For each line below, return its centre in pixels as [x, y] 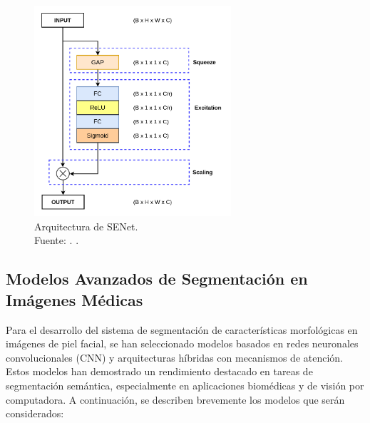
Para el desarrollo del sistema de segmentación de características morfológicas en [182, 329]
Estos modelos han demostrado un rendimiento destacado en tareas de [159, 371]
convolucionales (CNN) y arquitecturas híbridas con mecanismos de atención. [174, 357]
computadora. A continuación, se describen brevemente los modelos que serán [175, 399]
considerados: [35, 413]
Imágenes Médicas [74, 299]
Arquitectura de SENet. [86, 226]
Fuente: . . [57, 240]
